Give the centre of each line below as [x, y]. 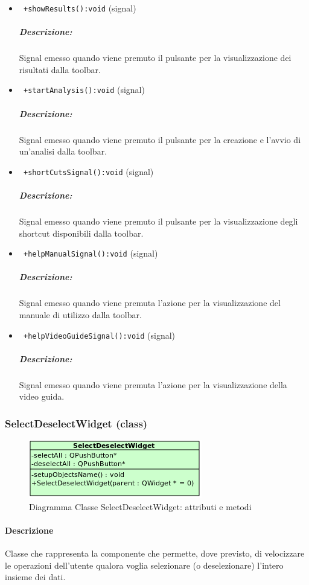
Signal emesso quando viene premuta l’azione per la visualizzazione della [153, 384]
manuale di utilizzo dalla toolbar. [80, 315]
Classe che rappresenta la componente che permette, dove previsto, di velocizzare [155, 553]
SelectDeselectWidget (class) [76, 423]
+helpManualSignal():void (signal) [91, 253]
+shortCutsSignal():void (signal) [88, 171]
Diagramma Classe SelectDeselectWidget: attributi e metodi [140, 506]
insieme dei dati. [35, 577]
